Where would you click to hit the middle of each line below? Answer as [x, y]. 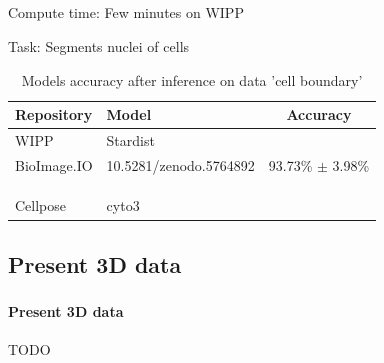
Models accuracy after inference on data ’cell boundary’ [192, 79]
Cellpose [41, 205]
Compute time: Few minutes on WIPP [126, 12]
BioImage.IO [54, 164]
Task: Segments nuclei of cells [99, 45]
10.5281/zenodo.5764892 [180, 164]
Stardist [130, 140]
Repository [54, 114]
